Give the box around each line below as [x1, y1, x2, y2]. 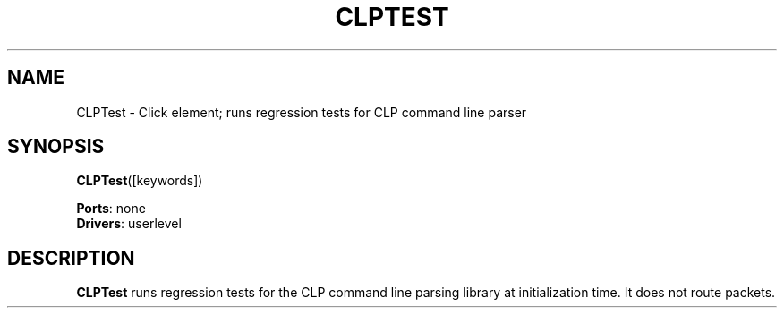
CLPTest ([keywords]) [76, 173, 203, 189]
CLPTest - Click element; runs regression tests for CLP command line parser [76, 104, 527, 120]
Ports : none [76, 200, 146, 217]
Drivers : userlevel [76, 216, 182, 232]
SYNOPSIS [7, 135, 105, 158]
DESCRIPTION [7, 246, 135, 269]
